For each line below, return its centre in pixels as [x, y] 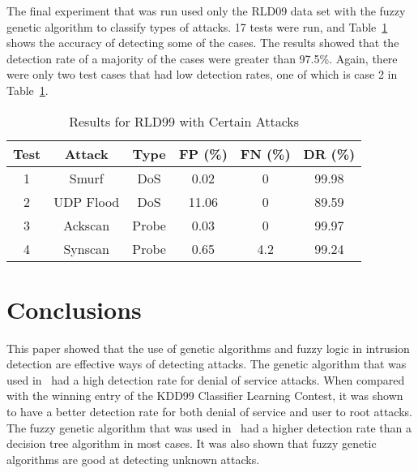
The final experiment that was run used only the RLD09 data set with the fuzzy [206, 11]
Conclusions [74, 309]
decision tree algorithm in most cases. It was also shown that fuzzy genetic [192, 443]
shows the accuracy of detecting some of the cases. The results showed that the [203, 43]
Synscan [86, 248]
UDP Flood [87, 201]
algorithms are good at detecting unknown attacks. [133, 459]
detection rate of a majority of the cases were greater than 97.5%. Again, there [202, 58]
